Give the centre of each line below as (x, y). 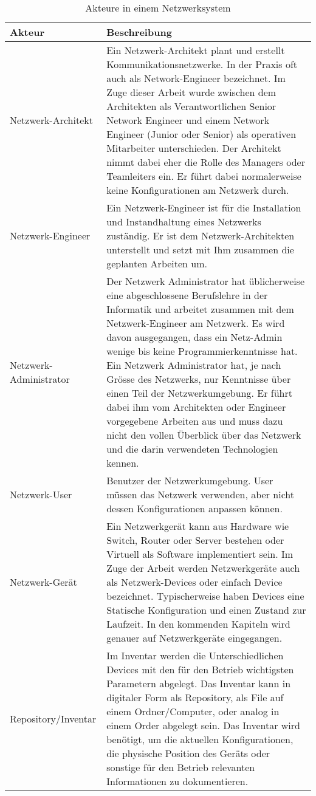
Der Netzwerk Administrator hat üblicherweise (206, 281)
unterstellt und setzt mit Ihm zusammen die (200, 249)
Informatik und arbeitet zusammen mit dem (200, 309)
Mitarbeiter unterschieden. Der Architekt (194, 148)
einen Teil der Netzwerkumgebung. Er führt (199, 393)
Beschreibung (139, 32)
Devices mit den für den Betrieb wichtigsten (200, 669)
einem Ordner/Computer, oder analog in (193, 711)
